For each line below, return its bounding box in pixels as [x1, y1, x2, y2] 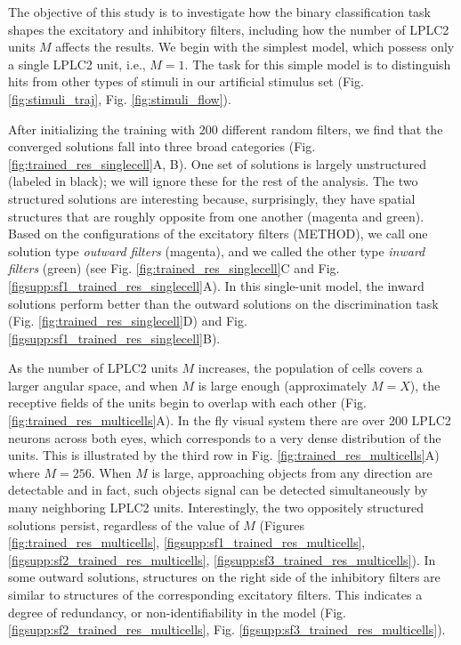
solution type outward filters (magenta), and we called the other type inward [8, 241, 425, 260]
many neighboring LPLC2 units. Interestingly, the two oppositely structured [8, 498, 424, 517]
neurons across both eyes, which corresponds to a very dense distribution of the [8, 428, 441, 447]
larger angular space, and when [8, 375, 178, 394]
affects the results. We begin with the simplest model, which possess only [55, 37, 455, 56]
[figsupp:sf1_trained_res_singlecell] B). [8, 328, 221, 347]
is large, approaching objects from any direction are [151, 463, 433, 481]
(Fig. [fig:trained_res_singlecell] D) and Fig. [8, 311, 247, 330]
